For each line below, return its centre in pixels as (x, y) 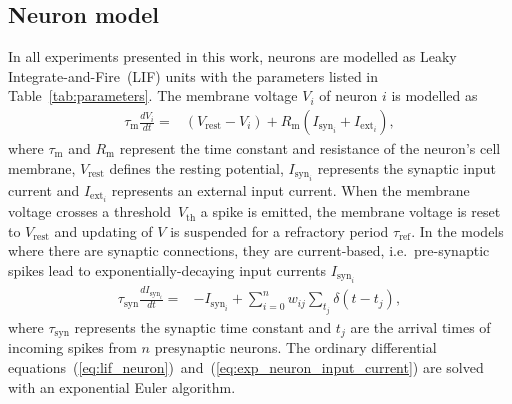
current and (44, 190)
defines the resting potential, (196, 167)
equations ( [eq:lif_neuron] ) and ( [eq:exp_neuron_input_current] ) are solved (246, 366)
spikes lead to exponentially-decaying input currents (167, 269)
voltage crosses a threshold (89, 211)
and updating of (103, 230)
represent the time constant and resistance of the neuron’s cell (310, 148)
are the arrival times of (420, 326)
